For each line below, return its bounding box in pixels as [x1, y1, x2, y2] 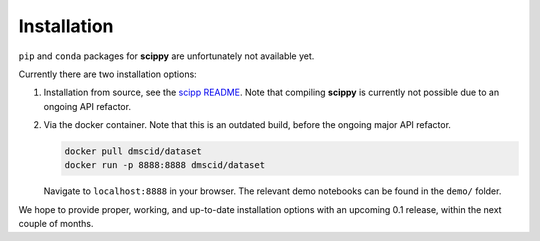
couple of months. [18, 218, 94, 230]
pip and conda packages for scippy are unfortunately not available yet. [18, 50, 315, 62]
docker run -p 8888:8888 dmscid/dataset [64, 160, 265, 171]
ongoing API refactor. [43, 100, 132, 112]
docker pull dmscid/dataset [64, 146, 202, 157]
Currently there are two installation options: [18, 68, 197, 80]
